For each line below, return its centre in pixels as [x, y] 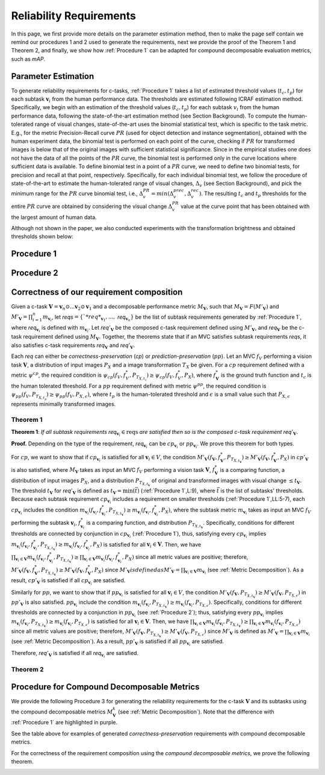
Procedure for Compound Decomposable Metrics [105, 687]
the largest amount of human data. [54, 217]
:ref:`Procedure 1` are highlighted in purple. [64, 723]
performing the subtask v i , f [46, 523]
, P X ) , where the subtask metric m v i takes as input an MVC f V [235, 511]
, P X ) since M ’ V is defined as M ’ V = [136, 570]
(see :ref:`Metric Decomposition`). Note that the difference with [196, 712]
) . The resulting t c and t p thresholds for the [253, 194]
